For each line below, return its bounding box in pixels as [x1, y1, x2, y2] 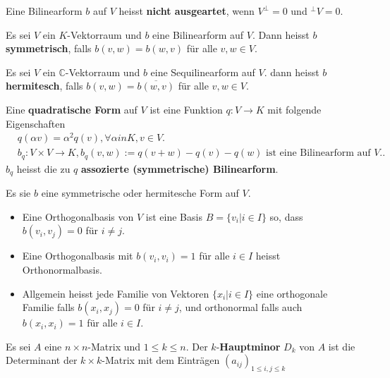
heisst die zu [16, 161, 71, 176]
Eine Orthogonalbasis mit [22, 248, 133, 263]
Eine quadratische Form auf [6, 102, 138, 116]
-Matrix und [87, 339, 141, 353]
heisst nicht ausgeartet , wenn [118, 4, 255, 18]
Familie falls [22, 300, 75, 315]
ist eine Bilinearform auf [266, 148, 371, 159]
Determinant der [6, 353, 78, 367]
